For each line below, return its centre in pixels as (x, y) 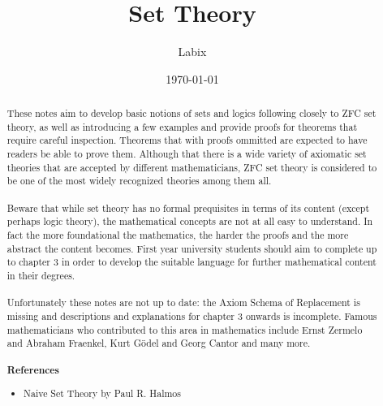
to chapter (29, 262)
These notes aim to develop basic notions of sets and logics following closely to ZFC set (191, 113)
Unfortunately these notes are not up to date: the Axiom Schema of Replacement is (183, 302)
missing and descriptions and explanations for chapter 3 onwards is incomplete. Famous (192, 315)
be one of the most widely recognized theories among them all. (139, 181)
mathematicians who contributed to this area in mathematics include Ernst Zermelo (185, 329)
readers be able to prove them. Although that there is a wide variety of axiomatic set (187, 154)
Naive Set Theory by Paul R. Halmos (102, 393)
